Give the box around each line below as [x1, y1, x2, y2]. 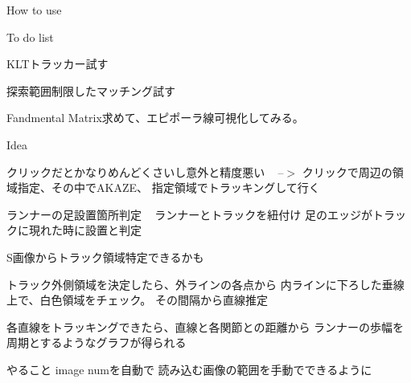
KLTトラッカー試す [6, 55, 109, 72]
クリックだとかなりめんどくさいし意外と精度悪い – [6, 163, 284, 180]
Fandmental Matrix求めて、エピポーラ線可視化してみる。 [6, 109, 304, 126]
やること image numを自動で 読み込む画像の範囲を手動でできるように [6, 361, 372, 377]
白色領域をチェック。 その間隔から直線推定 [39, 291, 268, 308]
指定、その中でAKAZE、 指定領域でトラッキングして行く [17, 179, 320, 196]
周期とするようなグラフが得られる [6, 334, 187, 351]
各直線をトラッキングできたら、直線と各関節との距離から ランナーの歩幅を [6, 318, 405, 335]
